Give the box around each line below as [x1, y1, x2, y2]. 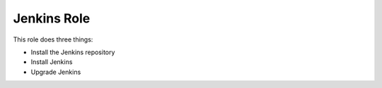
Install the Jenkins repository [30, 48, 115, 56]
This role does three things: [13, 35, 93, 44]
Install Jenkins [30, 58, 73, 66]
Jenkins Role [13, 11, 91, 26]
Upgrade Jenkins [30, 68, 81, 76]
